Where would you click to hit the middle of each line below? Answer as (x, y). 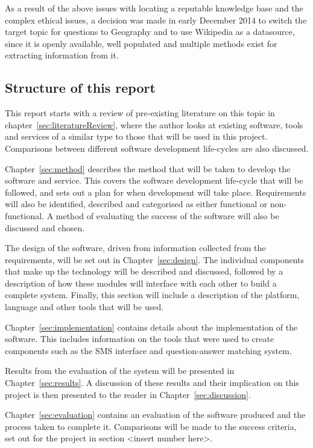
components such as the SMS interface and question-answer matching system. (148, 350)
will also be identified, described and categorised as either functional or (136, 204)
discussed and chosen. (45, 227)
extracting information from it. (62, 55)
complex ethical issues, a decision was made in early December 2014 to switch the (156, 20)
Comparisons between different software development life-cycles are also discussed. (157, 148)
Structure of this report (80, 88)
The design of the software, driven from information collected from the (135, 248)
